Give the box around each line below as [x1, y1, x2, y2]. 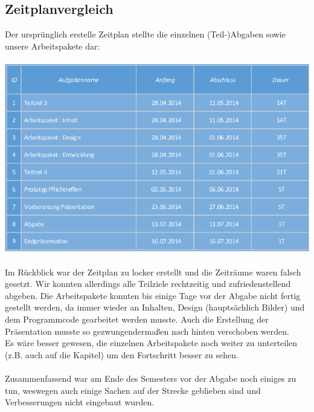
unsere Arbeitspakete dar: [5, 39, 100, 52]
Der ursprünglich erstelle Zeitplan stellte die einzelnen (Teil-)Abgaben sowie [5, 28, 286, 40]
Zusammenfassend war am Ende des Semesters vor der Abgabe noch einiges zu [5, 372, 296, 384]
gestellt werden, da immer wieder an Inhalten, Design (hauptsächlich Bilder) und [5, 301, 305, 314]
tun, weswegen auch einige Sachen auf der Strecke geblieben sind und [5, 384, 261, 396]
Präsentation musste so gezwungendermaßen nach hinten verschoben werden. [5, 324, 289, 337]
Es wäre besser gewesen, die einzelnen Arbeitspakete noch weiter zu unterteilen [5, 336, 298, 349]
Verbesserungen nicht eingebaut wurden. [5, 396, 155, 408]
